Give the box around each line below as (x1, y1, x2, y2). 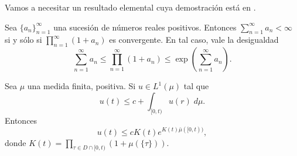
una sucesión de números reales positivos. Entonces (53, 21, 237, 33)
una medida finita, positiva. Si (27, 80, 136, 92)
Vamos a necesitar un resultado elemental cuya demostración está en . (5, 1, 256, 13)
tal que (183, 80, 209, 92)
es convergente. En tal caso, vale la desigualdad (109, 33, 279, 46)
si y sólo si (5, 33, 42, 46)
